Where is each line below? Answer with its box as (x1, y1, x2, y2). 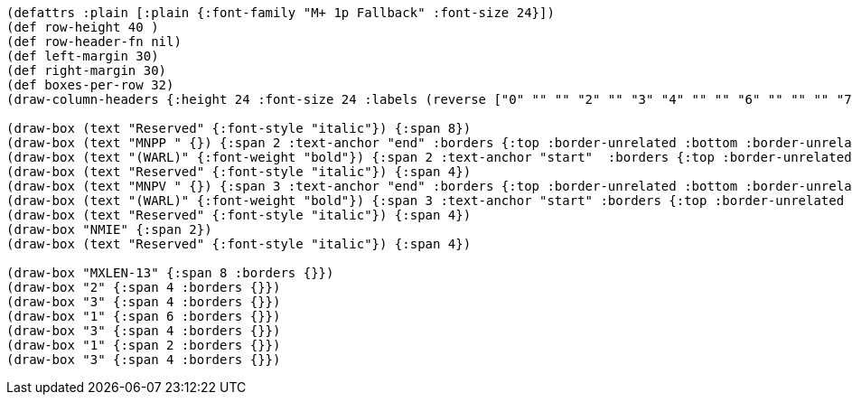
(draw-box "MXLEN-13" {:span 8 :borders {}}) (6, 266, 334, 280)
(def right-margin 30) (6, 63, 167, 78)
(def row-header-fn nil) (6, 34, 182, 49)
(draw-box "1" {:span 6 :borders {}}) (6, 309, 281, 323)
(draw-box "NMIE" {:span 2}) (6, 222, 212, 237)
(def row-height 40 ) (6, 20, 159, 34)
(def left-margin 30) (6, 49, 159, 63)
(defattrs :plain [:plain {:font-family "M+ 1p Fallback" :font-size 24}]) (6, 5, 555, 20)
